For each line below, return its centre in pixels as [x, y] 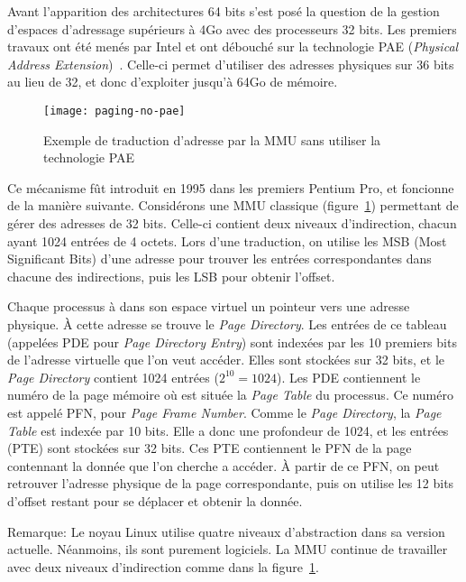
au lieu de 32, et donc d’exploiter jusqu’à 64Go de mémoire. [173, 82]
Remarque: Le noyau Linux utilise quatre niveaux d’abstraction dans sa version [226, 531]
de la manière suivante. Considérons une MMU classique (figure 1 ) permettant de [233, 205]
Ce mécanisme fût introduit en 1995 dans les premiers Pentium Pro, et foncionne [231, 187]
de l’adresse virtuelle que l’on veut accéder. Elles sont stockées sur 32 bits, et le [226, 360]
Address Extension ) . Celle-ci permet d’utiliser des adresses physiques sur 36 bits [231, 64]
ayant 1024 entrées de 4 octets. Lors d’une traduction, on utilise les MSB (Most [227, 240]
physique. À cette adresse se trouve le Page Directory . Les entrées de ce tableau [227, 323]
